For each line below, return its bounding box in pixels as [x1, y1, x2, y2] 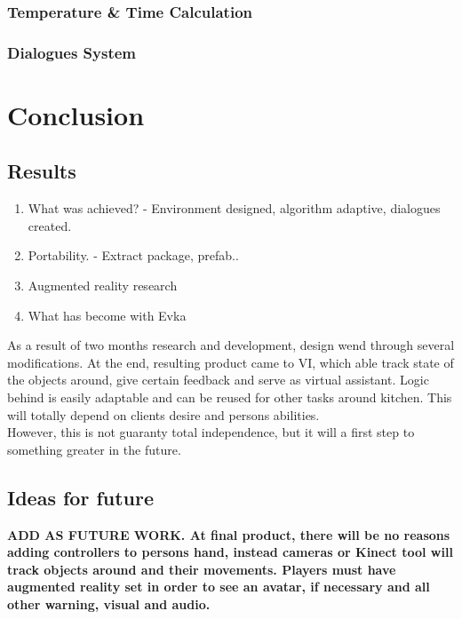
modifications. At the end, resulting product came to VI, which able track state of [7, 353, 454, 371]
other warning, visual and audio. [7, 594, 211, 613]
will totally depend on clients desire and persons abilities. [7, 405, 320, 424]
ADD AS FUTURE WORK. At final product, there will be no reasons [7, 525, 450, 544]
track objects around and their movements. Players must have [7, 559, 396, 578]
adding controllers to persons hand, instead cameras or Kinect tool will [7, 543, 453, 561]
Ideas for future [7, 483, 155, 511]
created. [28, 216, 72, 234]
